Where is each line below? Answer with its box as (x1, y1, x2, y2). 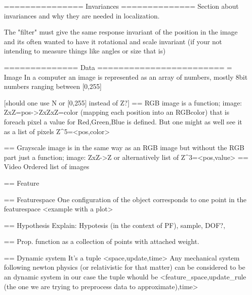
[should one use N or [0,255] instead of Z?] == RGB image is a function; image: (4, 97, 242, 107)
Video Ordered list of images (4, 161, 90, 172)
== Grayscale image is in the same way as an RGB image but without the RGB (4, 142, 245, 153)
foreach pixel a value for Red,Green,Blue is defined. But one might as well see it (4, 116, 242, 126)
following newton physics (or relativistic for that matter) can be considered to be (4, 262, 245, 272)
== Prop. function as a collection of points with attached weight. (4, 236, 199, 246)
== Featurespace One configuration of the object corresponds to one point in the (4, 194, 247, 204)
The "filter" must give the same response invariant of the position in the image (4, 27, 238, 37)
